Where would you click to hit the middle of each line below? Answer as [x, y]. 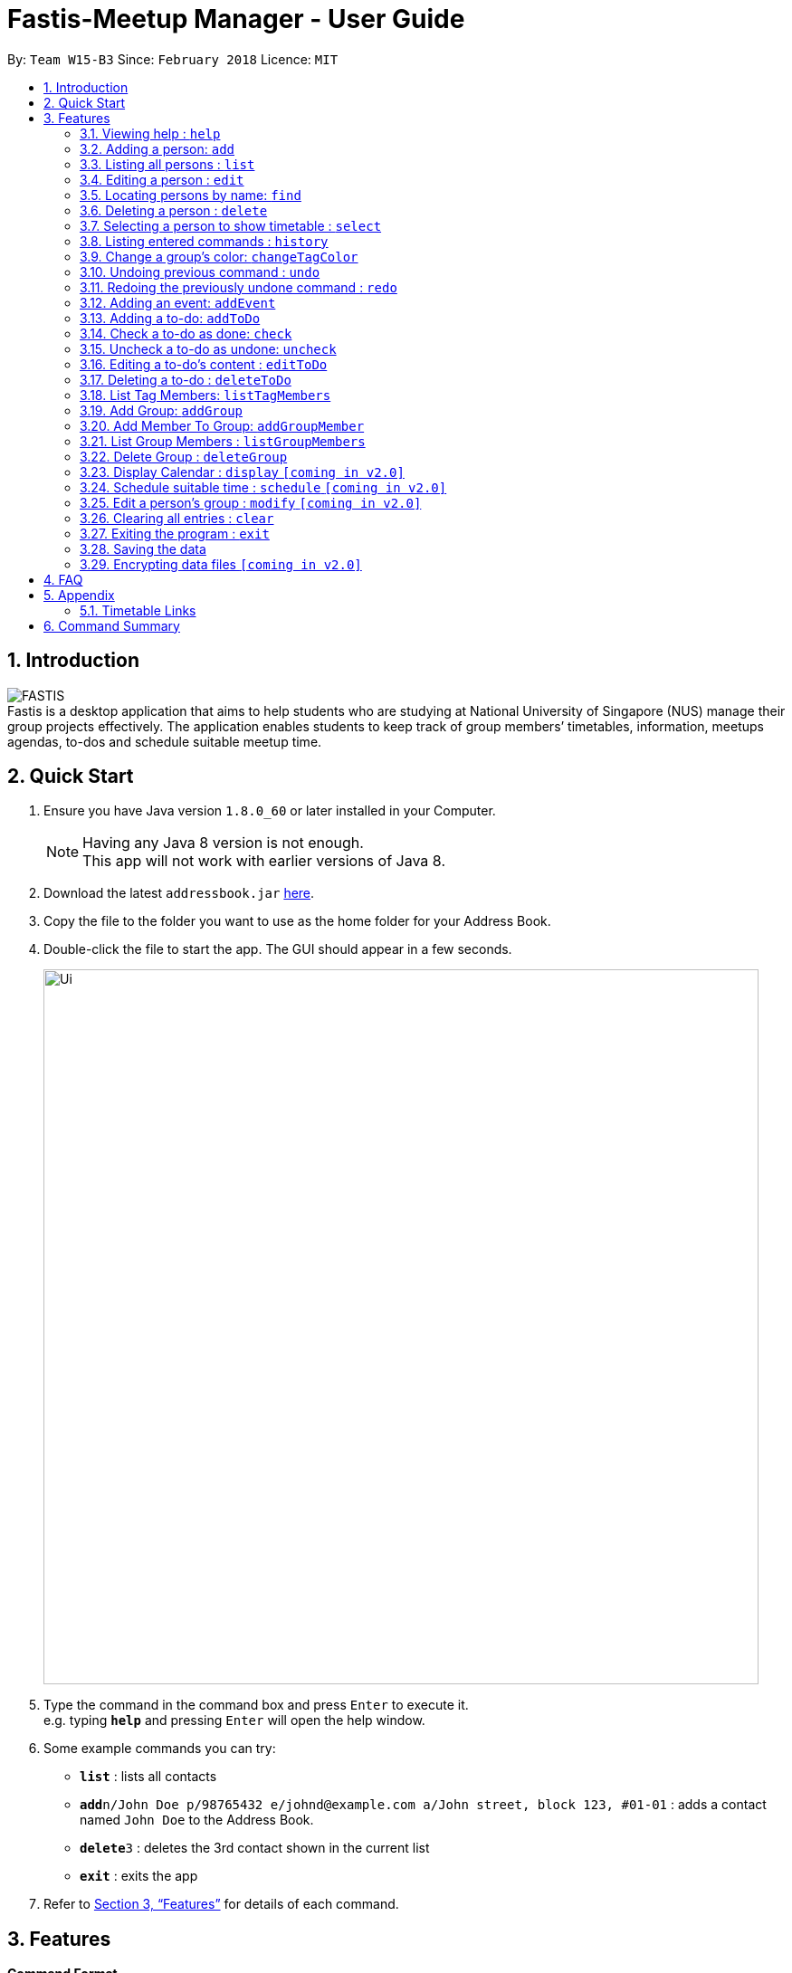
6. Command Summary [112, 625]
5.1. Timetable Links [138, 610]
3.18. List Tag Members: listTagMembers [205, 395]
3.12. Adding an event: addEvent [178, 302]
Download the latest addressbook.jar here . [179, 893]
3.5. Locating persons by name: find [191, 195]
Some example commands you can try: [160, 1749]
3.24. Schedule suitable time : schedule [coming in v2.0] [263, 487]
